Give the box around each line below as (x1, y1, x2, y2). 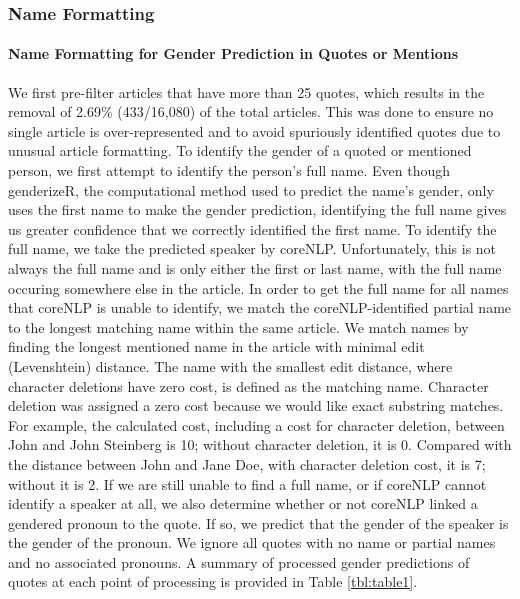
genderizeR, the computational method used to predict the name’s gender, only (8, 179, 494, 200)
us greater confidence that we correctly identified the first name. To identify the (8, 218, 497, 239)
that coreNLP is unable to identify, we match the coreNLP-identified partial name (8, 297, 512, 318)
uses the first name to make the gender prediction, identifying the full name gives (8, 199, 507, 220)
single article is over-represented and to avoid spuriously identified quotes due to (8, 120, 501, 141)
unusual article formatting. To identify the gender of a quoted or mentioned (8, 140, 472, 161)
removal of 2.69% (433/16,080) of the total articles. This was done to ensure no (8, 101, 494, 122)
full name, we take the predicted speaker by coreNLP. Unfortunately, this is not (8, 238, 497, 259)
